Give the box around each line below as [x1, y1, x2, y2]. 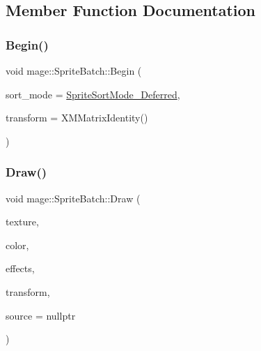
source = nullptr [6, 308, 76, 322]
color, [6, 237, 29, 252]
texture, [6, 214, 39, 229]
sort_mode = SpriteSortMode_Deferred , [6, 87, 180, 101]
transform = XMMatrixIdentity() [6, 110, 148, 125]
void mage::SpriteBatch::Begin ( [6, 64, 142, 77]
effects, [6, 261, 35, 276]
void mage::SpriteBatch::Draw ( [6, 191, 141, 205]
